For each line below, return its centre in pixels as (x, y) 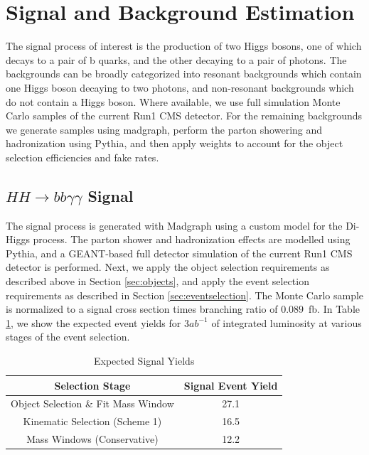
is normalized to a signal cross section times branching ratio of (142, 309)
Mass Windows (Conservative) (92, 439)
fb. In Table (335, 309)
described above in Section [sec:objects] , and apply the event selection (157, 281)
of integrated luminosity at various (287, 322)
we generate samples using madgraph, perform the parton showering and (164, 129)
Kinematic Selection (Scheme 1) (92, 421)
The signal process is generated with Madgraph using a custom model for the (174, 225)
